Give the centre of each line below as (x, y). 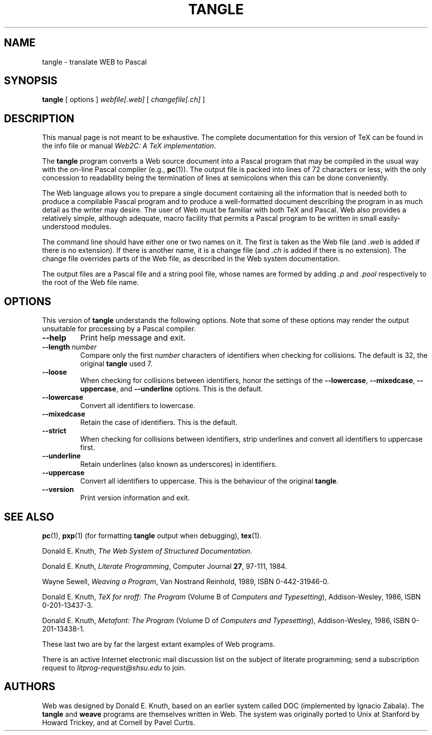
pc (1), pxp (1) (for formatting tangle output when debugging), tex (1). (152, 535)
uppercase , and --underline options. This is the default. (172, 389)
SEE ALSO (29, 517)
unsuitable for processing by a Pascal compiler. (119, 329)
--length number (70, 347)
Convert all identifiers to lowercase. (138, 406)
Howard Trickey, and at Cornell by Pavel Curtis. (119, 722)
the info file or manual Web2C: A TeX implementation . (129, 146)
